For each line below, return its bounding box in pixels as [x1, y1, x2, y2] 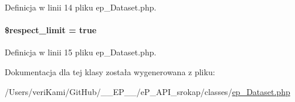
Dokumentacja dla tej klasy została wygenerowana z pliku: [5, 65, 215, 78]
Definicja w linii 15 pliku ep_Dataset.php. [5, 46, 157, 58]
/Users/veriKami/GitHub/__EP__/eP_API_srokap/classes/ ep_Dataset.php [5, 85, 290, 97]
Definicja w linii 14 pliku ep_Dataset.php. [5, 1, 157, 13]
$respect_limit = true [5, 24, 97, 36]
